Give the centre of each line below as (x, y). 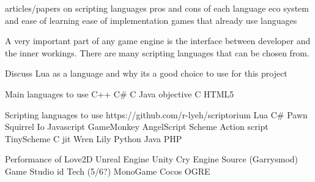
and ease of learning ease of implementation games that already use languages (151, 20)
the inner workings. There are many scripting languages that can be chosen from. (157, 52)
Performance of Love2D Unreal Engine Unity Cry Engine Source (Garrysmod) (152, 159)
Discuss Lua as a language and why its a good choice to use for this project (146, 73)
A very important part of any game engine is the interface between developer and (158, 41)
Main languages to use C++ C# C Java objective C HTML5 (120, 93)
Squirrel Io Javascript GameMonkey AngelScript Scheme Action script (137, 127)
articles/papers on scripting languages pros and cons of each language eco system (157, 8)
